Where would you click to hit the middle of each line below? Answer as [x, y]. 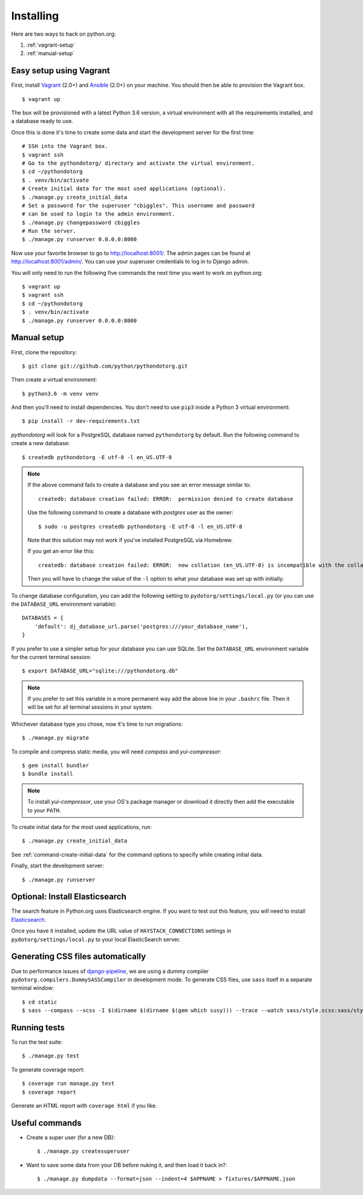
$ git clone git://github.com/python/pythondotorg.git [105, 366]
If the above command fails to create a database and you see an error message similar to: [139, 485]
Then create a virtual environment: [54, 380]
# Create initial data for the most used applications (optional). [124, 189]
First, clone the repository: [44, 352]
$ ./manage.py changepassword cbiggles [81, 222]
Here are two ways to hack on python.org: [64, 34]
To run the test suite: [37, 1042]
